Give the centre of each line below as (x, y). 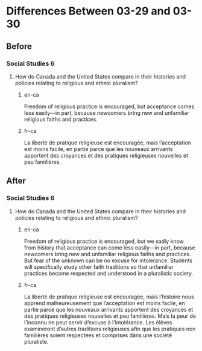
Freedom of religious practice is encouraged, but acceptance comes (109, 106)
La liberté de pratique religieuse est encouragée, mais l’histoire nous (109, 297)
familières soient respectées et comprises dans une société (98, 335)
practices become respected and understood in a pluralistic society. (109, 273)
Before (19, 46)
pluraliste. (36, 341)
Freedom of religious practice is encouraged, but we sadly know (104, 241)
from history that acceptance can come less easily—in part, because (109, 247)
